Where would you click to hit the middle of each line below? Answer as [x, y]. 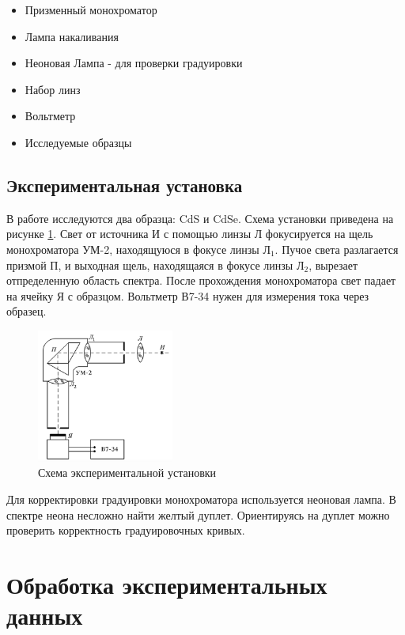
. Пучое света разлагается [337, 249]
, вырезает [333, 265]
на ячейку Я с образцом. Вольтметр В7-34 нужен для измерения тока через [188, 295]
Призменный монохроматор [91, 9]
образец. [26, 311]
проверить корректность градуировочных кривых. [126, 530]
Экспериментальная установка [125, 185]
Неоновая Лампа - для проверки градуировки [134, 63]
